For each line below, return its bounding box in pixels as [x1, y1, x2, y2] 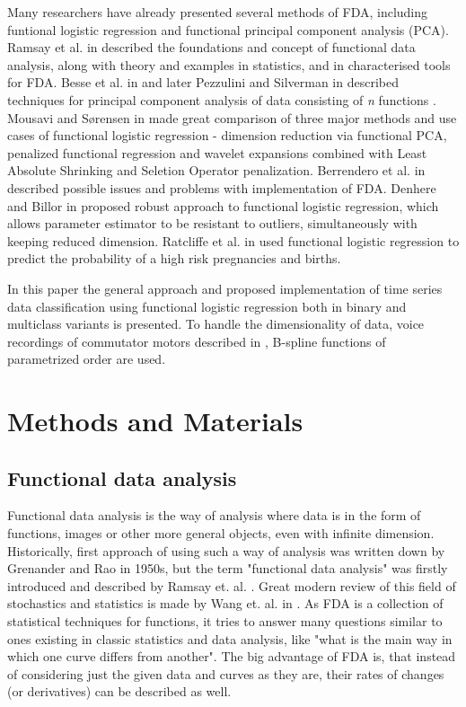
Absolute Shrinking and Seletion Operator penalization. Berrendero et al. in [7, 161, 426, 180]
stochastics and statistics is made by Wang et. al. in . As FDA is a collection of [7, 594, 444, 613]
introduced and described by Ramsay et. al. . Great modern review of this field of [7, 576, 456, 595]
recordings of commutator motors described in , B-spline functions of [7, 331, 386, 350]
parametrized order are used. [7, 349, 166, 368]
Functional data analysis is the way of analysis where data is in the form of [7, 506, 421, 525]
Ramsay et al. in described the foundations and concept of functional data [7, 38, 416, 57]
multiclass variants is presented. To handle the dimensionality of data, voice [7, 314, 425, 333]
